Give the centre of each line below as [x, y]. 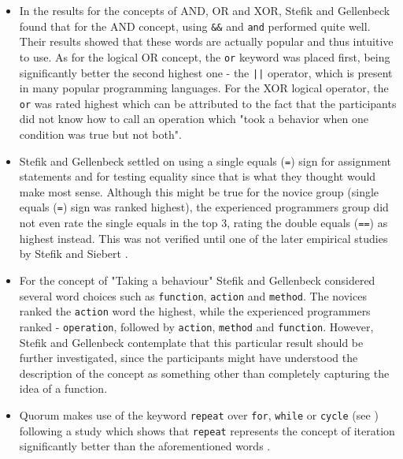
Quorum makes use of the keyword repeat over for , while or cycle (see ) [199, 414]
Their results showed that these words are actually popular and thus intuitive [206, 41]
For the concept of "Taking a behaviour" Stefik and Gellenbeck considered [197, 280]
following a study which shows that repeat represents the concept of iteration [207, 430]
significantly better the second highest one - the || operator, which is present [206, 72]
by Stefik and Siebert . [74, 254]
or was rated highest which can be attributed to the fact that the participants [208, 103]
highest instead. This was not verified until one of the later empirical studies [203, 238]
